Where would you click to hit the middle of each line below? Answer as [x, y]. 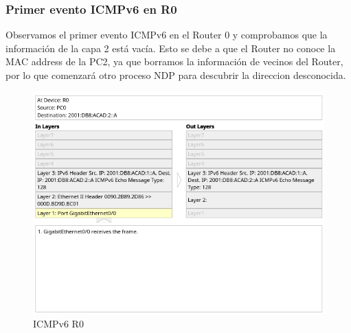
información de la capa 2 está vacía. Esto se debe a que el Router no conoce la [171, 48]
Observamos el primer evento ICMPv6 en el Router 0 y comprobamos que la [167, 35]
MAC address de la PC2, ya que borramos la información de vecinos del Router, [174, 61]
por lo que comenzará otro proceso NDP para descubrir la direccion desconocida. [176, 75]
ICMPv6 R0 [58, 324]
